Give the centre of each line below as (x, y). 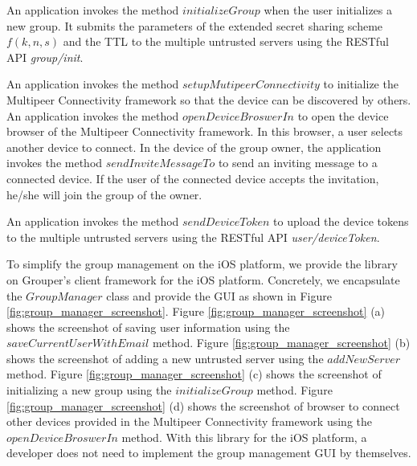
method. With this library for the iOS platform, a (244, 437)
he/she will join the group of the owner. (104, 194)
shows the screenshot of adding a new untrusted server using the (165, 358)
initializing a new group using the (89, 390)
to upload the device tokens (341, 221)
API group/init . (45, 57)
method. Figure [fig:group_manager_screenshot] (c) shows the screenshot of (194, 374)
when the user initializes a (328, 10)
